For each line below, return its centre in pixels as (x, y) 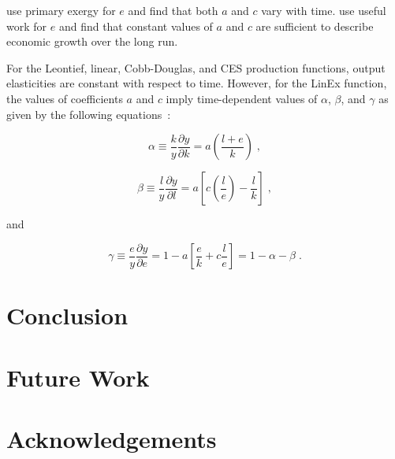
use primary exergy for (61, 10)
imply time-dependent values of (242, 98)
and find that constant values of (136, 26)
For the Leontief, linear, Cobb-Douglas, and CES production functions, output (196, 67)
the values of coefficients (65, 98)
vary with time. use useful (324, 10)
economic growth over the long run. (92, 41)
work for (27, 26)
